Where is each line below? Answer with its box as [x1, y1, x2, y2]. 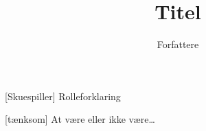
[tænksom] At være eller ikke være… [5, 112, 155, 126]
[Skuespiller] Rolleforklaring [5, 88, 121, 103]
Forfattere [157, 37, 199, 51]
